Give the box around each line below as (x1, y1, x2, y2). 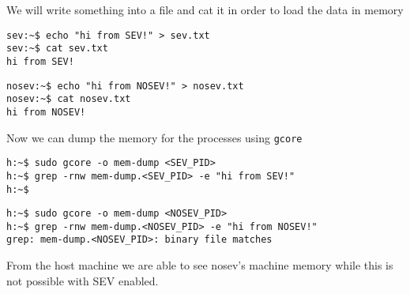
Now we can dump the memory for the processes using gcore (6, 129, 303, 145)
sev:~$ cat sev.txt (6, 43, 108, 55)
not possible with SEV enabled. (6, 272, 159, 288)
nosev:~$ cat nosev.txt (6, 93, 131, 105)
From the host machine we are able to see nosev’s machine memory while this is (6, 257, 393, 273)
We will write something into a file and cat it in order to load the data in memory (6, 2, 404, 17)
